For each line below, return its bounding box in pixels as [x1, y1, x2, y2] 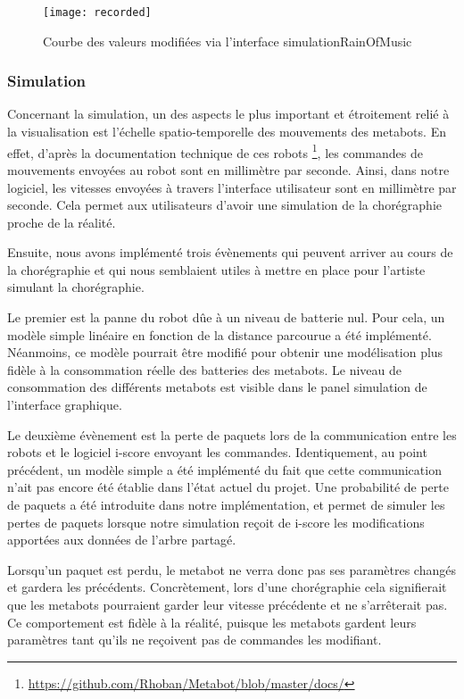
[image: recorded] [43, 6, 152, 19]
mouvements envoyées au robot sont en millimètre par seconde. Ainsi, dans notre [7, 160, 450, 179]
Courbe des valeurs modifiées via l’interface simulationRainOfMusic [43, 31, 412, 50]
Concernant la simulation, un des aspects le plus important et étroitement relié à [7, 104, 450, 123]
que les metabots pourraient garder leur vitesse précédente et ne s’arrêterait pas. [7, 595, 448, 613]
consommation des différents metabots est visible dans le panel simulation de [7, 378, 427, 396]
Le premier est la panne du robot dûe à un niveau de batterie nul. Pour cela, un [7, 308, 445, 327]
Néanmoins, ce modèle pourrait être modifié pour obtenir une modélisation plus [7, 343, 443, 362]
